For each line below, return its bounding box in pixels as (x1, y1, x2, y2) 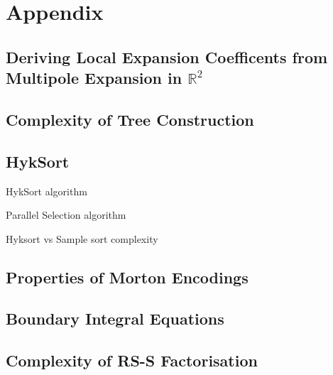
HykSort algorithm (6, 183, 87, 198)
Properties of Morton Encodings (6, 266, 249, 288)
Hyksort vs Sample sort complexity (6, 231, 158, 246)
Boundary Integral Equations (6, 308, 224, 330)
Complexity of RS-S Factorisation (6, 349, 258, 371)
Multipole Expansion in (6, 67, 182, 89)
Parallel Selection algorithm (6, 207, 126, 222)
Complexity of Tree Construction (6, 108, 254, 130)
